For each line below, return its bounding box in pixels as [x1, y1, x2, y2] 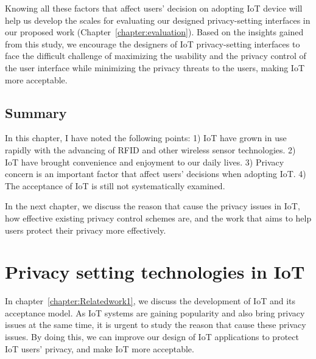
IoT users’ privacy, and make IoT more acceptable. [5, 342, 194, 355]
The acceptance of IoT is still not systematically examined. [5, 179, 225, 192]
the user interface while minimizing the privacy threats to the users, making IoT [5, 61, 305, 74]
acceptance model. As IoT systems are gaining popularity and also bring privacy [5, 306, 305, 319]
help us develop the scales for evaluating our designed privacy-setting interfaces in [5, 13, 311, 26]
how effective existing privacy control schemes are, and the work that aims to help [5, 211, 312, 224]
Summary [5, 103, 67, 122]
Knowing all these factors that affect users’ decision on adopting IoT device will [5, 2, 303, 14]
